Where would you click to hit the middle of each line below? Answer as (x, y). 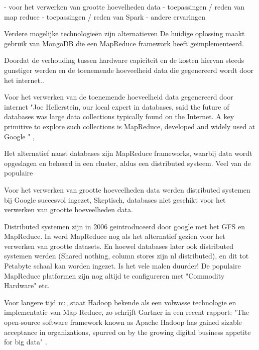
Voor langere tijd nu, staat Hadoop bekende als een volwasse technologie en (120, 302)
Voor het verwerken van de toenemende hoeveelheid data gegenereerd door (119, 97)
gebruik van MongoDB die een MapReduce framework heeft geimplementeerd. (124, 43)
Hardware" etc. (27, 285)
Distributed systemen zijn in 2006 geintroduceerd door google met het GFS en (124, 226)
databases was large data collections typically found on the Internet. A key (119, 116)
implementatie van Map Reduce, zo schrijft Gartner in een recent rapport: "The (127, 312)
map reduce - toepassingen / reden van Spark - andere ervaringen (105, 16)
